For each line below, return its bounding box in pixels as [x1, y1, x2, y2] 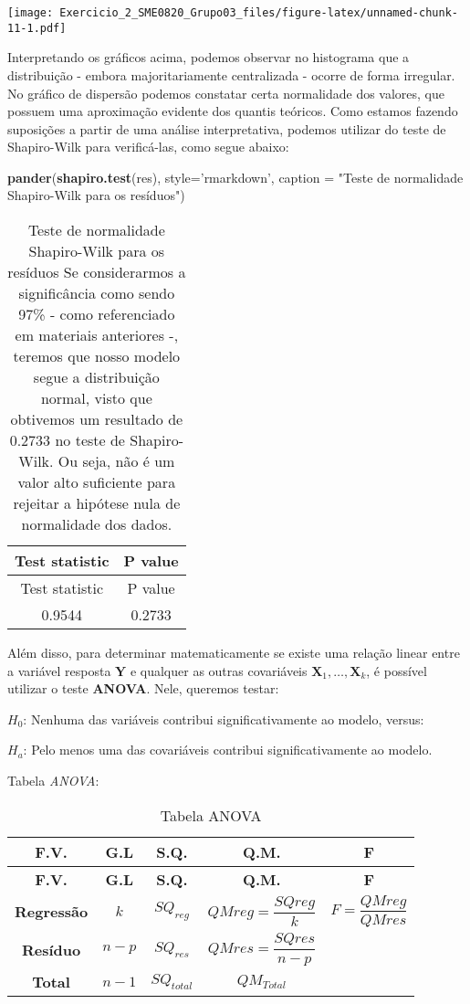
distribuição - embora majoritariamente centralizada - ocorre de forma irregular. [7, 65, 455, 84]
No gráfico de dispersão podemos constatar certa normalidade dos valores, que [7, 83, 445, 102]
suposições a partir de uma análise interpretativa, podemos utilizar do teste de [7, 119, 446, 138]
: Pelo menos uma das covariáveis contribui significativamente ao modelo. [23, 740, 433, 759]
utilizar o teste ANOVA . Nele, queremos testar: [7, 679, 279, 698]
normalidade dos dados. [21, 513, 172, 535]
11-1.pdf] [7, 21, 67, 35]
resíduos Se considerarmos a [7, 261, 186, 283]
